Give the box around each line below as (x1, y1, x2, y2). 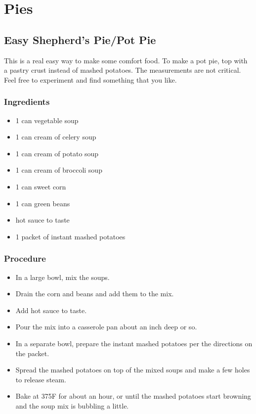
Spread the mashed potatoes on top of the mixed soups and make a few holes (15, 365, 250, 375)
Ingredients (4, 95, 50, 108)
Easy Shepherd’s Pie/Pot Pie (4, 32, 156, 47)
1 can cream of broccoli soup (15, 165, 102, 175)
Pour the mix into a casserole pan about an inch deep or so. (15, 322, 197, 332)
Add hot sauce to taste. (15, 305, 87, 315)
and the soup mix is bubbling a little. (15, 400, 129, 411)
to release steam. (15, 374, 66, 384)
